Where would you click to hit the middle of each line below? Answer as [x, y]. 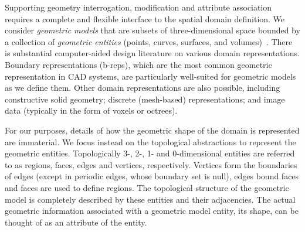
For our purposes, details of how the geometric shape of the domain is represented [152, 130]
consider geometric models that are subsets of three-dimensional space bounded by [152, 30]
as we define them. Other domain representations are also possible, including [143, 88]
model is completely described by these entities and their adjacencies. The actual [150, 199]
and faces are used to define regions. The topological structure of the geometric [147, 187]
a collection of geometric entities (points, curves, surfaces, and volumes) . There [149, 41]
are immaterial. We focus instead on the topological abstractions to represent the [150, 141]
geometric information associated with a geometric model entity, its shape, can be [152, 211]
